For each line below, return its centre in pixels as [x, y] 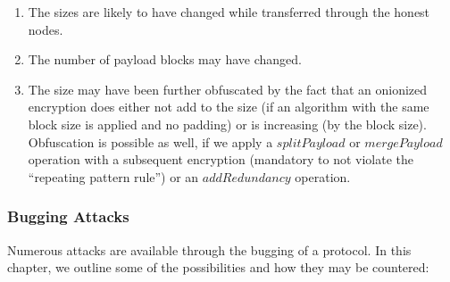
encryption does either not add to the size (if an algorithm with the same [229, 107]
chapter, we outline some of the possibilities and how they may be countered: [218, 267]
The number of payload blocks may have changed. [165, 59]
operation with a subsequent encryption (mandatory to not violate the [221, 159]
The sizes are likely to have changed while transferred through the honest [229, 12]
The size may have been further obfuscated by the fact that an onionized [228, 89]
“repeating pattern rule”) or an [113, 176]
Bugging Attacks [68, 216]
